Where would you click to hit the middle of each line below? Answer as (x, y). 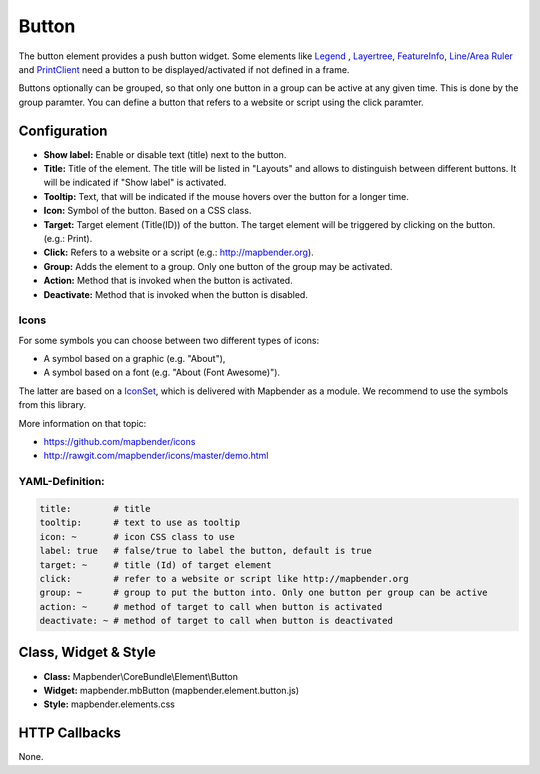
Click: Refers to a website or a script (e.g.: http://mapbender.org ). (178, 252)
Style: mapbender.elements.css (109, 704)
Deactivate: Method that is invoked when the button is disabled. (176, 294)
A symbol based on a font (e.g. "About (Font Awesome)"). (161, 372)
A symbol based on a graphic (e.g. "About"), (134, 359)
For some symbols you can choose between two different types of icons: (169, 340)
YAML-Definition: (61, 482)
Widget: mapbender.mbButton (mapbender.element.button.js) (171, 690)
